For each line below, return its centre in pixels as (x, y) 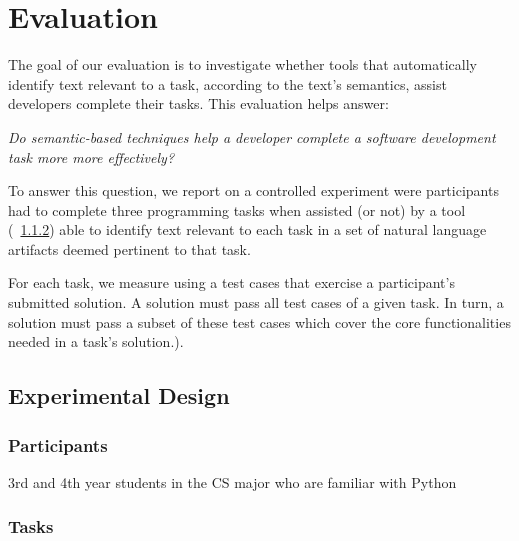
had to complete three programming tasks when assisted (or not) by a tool (237, 209)
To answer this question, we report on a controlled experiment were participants (253, 190)
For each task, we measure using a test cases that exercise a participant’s (231, 282)
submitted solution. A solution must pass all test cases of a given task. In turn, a (256, 302)
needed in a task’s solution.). (96, 341)
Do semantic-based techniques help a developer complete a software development (252, 136)
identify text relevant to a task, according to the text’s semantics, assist (227, 83)
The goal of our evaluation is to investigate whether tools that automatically (242, 64)
